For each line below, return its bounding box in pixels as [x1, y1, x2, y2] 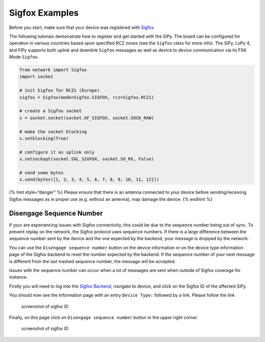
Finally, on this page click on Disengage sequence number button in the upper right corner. [9, 314, 198, 320]
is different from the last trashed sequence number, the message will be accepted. [9, 258, 176, 264]
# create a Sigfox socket [19, 108, 82, 114]
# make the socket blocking [19, 129, 87, 134]
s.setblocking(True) [19, 136, 69, 141]
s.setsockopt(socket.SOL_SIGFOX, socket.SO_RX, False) [19, 156, 154, 162]
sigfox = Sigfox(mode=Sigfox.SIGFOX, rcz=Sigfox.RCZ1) [19, 95, 154, 100]
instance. [9, 274, 28, 280]
